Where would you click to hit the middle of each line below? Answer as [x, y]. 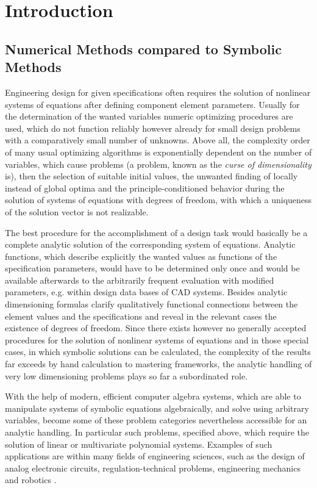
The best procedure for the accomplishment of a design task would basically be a [156, 232]
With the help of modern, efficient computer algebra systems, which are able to [153, 396]
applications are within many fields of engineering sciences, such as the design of [155, 456]
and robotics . [31, 480]
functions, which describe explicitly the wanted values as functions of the [141, 256]
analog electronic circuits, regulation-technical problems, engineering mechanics [153, 468]
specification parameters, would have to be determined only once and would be [152, 268]
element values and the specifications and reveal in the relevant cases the [141, 316]
